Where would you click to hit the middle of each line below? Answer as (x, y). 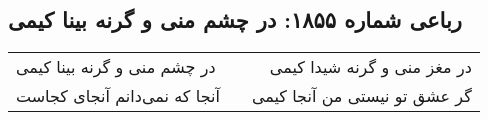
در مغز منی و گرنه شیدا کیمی (370, 67)
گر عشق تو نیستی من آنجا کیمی (361, 96)
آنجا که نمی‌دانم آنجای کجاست (118, 96)
